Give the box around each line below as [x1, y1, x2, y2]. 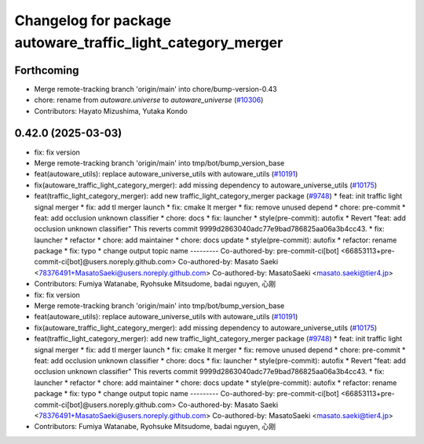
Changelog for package [14, 12, 172, 29]
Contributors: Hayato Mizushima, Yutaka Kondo [34, 106, 188, 115]
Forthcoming [14, 64, 79, 77]
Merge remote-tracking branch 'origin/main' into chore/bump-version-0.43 [34, 84, 278, 93]
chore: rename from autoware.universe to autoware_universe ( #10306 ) [34, 95, 264, 105]
